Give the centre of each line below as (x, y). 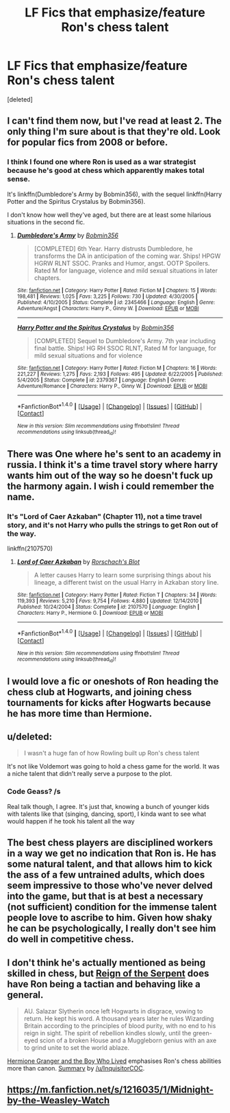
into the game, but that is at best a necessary (105, 897)
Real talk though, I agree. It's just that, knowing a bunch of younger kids (108, 806)
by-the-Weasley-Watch (59, 1100)
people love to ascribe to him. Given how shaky (110, 918)
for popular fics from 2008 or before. (88, 142)
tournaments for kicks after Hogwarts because (109, 702)
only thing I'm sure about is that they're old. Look (114, 132)
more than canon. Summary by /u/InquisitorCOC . (76, 1068)
